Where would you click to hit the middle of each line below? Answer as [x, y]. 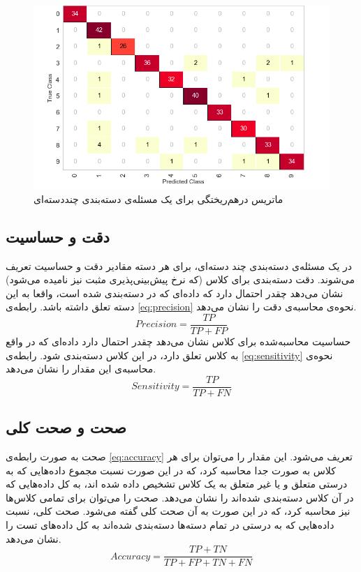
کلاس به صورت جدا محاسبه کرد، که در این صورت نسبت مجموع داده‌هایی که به [171, 470]
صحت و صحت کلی [66, 427]
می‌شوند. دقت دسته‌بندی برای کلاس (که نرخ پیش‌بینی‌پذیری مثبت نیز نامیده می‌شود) [180, 279]
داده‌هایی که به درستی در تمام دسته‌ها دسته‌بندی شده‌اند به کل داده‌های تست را [170, 525]
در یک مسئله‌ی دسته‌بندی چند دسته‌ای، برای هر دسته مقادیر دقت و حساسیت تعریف [179, 265]
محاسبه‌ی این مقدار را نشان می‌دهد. [81, 369]
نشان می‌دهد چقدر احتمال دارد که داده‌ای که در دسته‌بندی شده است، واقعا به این [175, 293]
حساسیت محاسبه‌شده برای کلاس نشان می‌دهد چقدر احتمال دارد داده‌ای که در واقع [178, 341]
